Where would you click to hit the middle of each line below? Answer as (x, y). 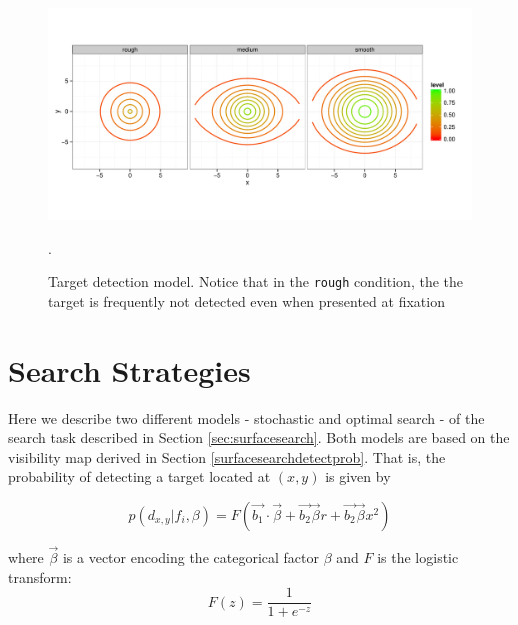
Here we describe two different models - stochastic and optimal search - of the (246, 417)
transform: (40, 576)
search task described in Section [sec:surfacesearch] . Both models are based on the (259, 437)
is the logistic (418, 557)
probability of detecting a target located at (139, 476)
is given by (358, 476)
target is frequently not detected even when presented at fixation (246, 300)
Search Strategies (129, 369)
